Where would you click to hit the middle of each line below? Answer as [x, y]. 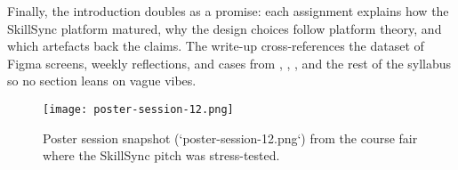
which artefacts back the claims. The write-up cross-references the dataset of [216, 46]
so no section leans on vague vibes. [102, 81]
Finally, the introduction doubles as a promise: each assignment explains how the [228, 11]
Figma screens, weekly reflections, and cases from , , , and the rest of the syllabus [229, 63]
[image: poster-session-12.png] [138, 109]
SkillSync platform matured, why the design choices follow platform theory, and [225, 28]
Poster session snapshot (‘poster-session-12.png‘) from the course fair [230, 138]
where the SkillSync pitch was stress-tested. [161, 155]
